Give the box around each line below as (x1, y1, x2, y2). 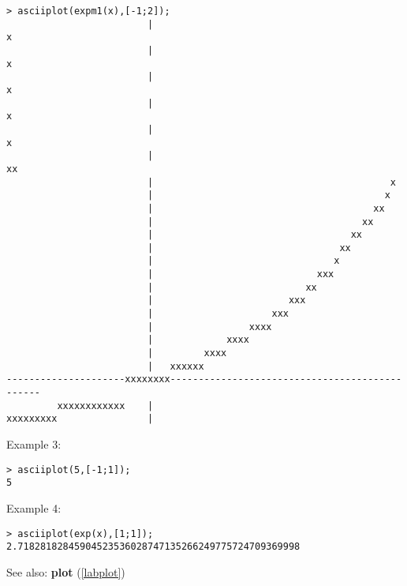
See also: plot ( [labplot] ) (6, 563, 125, 580)
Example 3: (6, 436, 62, 452)
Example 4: (6, 499, 62, 516)
